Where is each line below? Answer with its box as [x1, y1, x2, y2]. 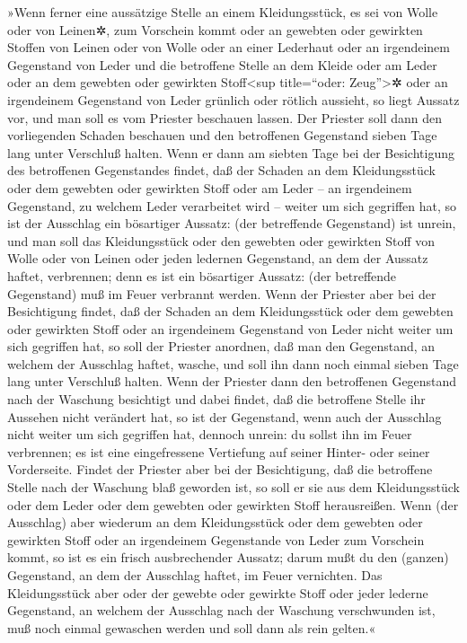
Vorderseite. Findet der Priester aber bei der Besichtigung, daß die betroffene [7, 460, 433, 479]
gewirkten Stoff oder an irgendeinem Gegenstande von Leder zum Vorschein [7, 530, 425, 549]
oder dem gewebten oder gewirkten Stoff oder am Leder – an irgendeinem [7, 178, 412, 197]
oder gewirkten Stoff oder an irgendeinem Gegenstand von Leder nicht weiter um [7, 319, 454, 338]
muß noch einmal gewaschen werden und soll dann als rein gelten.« [7, 618, 376, 637]
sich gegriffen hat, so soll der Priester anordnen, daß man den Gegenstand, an [7, 337, 436, 356]
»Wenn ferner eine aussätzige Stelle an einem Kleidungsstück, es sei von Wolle [7, 3, 438, 21]
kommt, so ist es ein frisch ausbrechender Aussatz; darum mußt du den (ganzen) [7, 548, 449, 567]
